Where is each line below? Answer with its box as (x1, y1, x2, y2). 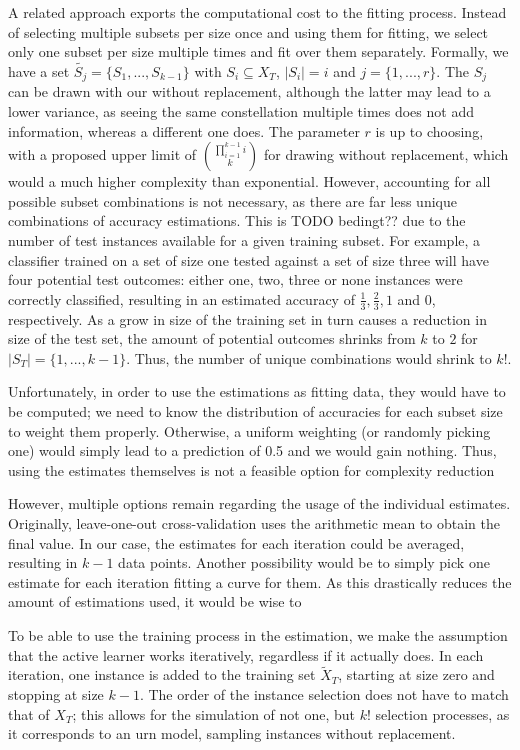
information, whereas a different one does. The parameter (8, 120, 360, 141)
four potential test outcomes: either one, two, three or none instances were (8, 269, 463, 290)
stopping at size (8, 683, 104, 704)
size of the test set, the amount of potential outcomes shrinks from (8, 328, 416, 349)
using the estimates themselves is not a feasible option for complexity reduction (8, 459, 495, 480)
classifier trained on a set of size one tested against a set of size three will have (8, 249, 489, 270)
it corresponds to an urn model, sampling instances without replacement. (8, 723, 456, 744)
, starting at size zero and (338, 664, 495, 685)
